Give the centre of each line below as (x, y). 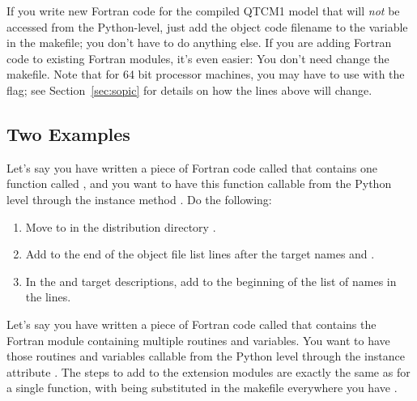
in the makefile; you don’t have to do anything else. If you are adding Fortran (199, 43)
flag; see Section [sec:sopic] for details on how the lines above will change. (189, 90)
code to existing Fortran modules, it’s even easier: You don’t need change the (198, 58)
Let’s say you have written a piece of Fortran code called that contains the (191, 324)
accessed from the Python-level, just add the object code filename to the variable (207, 26)
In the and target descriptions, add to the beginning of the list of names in (211, 281)
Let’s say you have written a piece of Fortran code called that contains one (192, 167)
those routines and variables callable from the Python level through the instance (206, 356)
